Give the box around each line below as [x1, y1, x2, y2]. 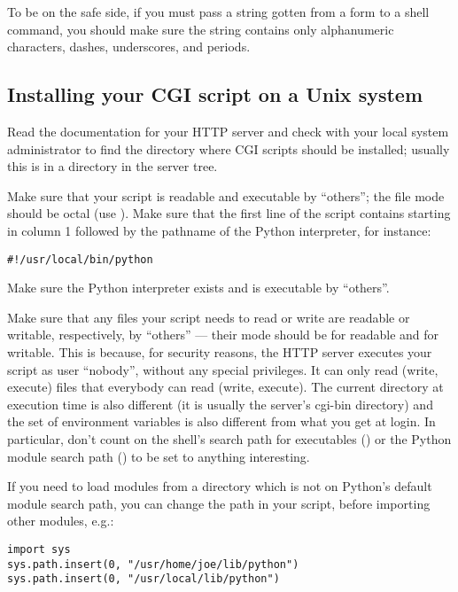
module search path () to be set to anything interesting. [7, 447, 310, 465]
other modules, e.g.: [7, 511, 114, 530]
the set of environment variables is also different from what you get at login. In [7, 412, 436, 431]
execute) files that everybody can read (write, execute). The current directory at [7, 378, 444, 396]
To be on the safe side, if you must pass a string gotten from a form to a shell [7, 3, 430, 20]
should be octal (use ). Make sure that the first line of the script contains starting [7, 204, 451, 222]
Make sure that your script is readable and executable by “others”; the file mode [7, 186, 445, 205]
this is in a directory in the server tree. [7, 157, 218, 175]
